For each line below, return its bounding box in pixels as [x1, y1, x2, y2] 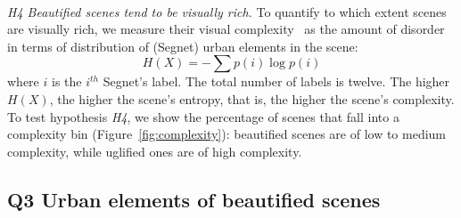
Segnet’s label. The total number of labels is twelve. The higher [103, 72, 450, 91]
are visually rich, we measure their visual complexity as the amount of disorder [7, 20, 445, 38]
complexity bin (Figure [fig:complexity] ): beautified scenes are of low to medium [7, 125, 447, 143]
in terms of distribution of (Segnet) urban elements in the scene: [7, 36, 358, 55]
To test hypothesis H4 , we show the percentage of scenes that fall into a [7, 107, 399, 125]
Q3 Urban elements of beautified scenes [7, 185, 381, 213]
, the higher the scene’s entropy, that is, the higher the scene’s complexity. [49, 89, 455, 108]
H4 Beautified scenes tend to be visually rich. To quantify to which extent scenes [7, 2, 447, 20]
